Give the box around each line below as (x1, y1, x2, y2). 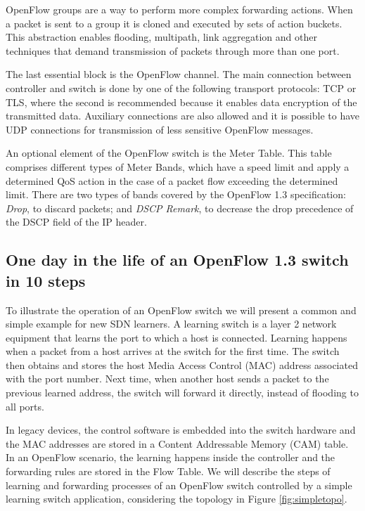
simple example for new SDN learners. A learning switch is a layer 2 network (6, 316, 337, 331)
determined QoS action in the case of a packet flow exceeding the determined (6, 173, 338, 188)
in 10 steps (6, 269, 86, 291)
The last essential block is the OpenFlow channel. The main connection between (6, 67, 352, 82)
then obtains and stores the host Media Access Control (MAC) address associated (6, 357, 358, 372)
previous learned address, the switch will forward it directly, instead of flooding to (6, 385, 359, 400)
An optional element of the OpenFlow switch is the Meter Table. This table (6, 145, 332, 160)
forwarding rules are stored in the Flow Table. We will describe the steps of (6, 464, 331, 479)
